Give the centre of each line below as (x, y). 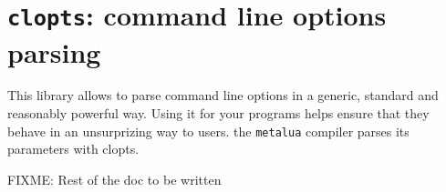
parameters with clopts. (73, 149)
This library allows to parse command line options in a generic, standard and (223, 95)
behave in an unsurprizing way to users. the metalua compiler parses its (208, 131)
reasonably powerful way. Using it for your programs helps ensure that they (218, 113)
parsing (54, 51)
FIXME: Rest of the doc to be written (114, 179)
